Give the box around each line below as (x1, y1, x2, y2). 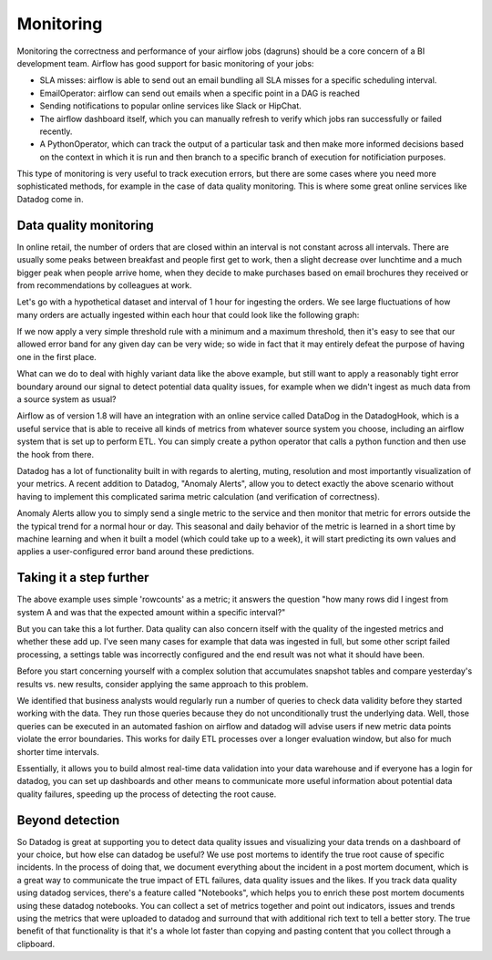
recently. (39, 126, 73, 137)
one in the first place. (16, 351, 97, 362)
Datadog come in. (16, 193, 84, 204)
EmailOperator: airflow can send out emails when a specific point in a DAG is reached (39, 88, 360, 98)
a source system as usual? (16, 394, 117, 405)
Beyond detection (16, 812, 120, 828)
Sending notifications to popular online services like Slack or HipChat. (39, 100, 302, 111)
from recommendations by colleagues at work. (16, 279, 192, 291)
